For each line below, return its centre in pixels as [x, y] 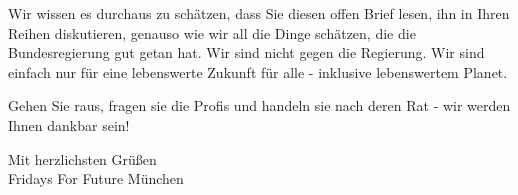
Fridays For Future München [96, 178]
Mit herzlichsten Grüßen [82, 158]
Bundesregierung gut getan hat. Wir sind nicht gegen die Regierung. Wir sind [246, 52]
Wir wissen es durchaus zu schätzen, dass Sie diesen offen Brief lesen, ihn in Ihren [259, 13]
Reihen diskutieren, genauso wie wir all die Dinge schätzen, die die [212, 32]
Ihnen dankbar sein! [69, 124]
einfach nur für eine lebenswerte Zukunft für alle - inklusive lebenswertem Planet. [258, 71]
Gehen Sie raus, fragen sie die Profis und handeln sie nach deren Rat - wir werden [259, 105]
